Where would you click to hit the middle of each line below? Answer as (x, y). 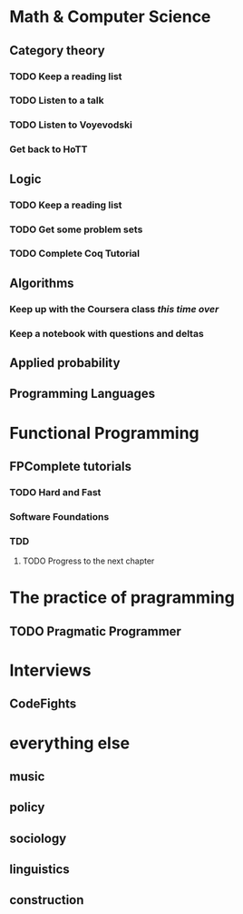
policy (27, 807)
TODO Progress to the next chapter (88, 561)
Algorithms (42, 283)
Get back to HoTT (49, 149)
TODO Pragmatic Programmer (95, 631)
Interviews (50, 670)
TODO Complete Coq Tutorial (75, 254)
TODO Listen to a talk (57, 100)
